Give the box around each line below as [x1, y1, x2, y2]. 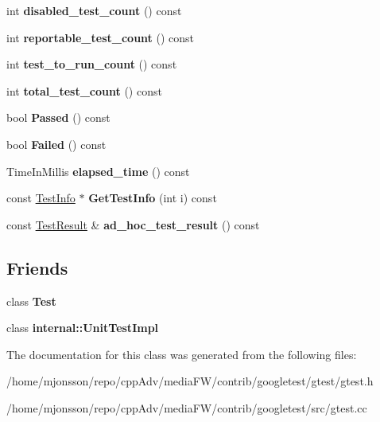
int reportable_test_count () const [6, 29, 195, 45]
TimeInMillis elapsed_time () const [6, 162, 190, 179]
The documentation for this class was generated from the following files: [6, 346, 357, 362]
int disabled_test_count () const [6, 2, 182, 18]
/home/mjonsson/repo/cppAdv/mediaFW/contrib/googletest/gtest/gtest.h [6, 373, 374, 389]
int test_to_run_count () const [6, 56, 177, 72]
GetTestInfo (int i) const [88, 190, 217, 206]
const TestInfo [6, 190, 76, 206]
